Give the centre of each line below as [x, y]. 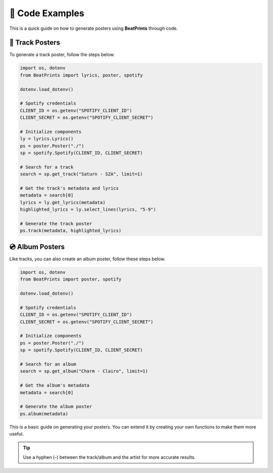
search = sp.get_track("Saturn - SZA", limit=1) [81, 174]
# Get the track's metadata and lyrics [69, 188]
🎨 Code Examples [47, 13]
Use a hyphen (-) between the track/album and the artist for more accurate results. [109, 457]
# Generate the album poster [56, 407]
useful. [16, 434]
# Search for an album [48, 364]
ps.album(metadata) [44, 414]
